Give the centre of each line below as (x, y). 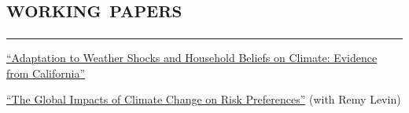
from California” (46, 73)
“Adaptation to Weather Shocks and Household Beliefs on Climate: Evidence (192, 58)
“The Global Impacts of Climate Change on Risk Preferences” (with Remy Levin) (204, 99)
